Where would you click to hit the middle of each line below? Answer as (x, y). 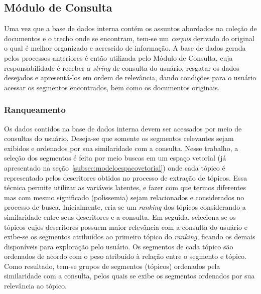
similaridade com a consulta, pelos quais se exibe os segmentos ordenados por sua (129, 276)
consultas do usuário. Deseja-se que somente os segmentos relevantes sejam (119, 138)
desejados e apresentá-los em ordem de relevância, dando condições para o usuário (130, 78)
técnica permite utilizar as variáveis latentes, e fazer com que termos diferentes (125, 187)
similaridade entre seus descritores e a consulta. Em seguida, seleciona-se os (120, 216)
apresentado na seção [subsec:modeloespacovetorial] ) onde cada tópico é (115, 167)
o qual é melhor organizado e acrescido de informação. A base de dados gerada (125, 48)
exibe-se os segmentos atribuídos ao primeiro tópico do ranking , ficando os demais (130, 237)
